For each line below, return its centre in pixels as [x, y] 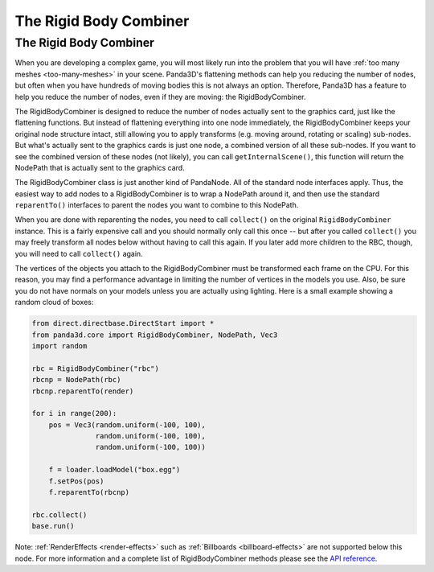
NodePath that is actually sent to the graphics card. [100, 167]
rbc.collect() [59, 514]
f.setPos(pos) [76, 481]
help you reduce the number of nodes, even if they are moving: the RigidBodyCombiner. [160, 97]
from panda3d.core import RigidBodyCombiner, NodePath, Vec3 [155, 335]
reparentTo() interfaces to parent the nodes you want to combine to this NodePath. [157, 205]
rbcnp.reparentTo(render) [83, 391]
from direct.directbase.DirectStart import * [123, 323]
